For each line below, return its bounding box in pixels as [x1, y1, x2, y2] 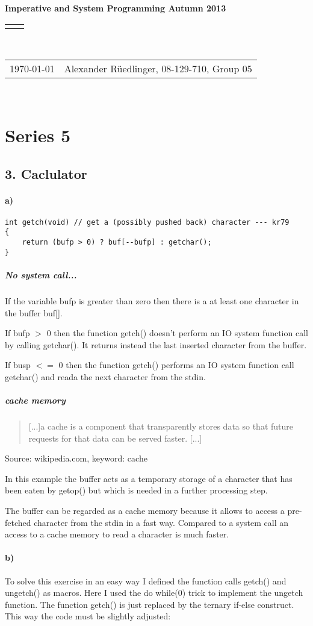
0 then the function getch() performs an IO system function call [58, 358, 294, 371]
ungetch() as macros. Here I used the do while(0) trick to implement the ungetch [5, 586, 303, 599]
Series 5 [5, 122, 71, 147]
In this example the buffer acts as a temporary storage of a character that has [5, 472, 293, 484]
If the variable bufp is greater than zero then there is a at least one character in [5, 294, 299, 307]
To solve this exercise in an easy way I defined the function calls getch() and [5, 574, 287, 587]
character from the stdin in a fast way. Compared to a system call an [34, 516, 288, 528]
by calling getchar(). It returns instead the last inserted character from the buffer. [5, 338, 307, 351]
